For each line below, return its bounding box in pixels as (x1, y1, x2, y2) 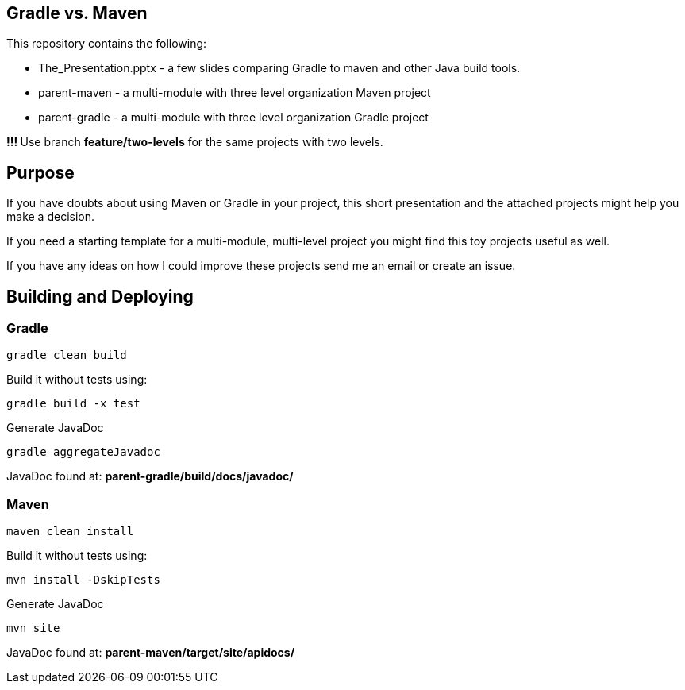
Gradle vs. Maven (6, 3, 148, 23)
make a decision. (6, 210, 94, 224)
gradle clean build (6, 349, 127, 362)
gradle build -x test (6, 397, 140, 411)
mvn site (6, 622, 60, 635)
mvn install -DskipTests (6, 573, 160, 587)
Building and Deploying (6, 286, 194, 306)
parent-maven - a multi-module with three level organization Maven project (38, 86, 431, 100)
